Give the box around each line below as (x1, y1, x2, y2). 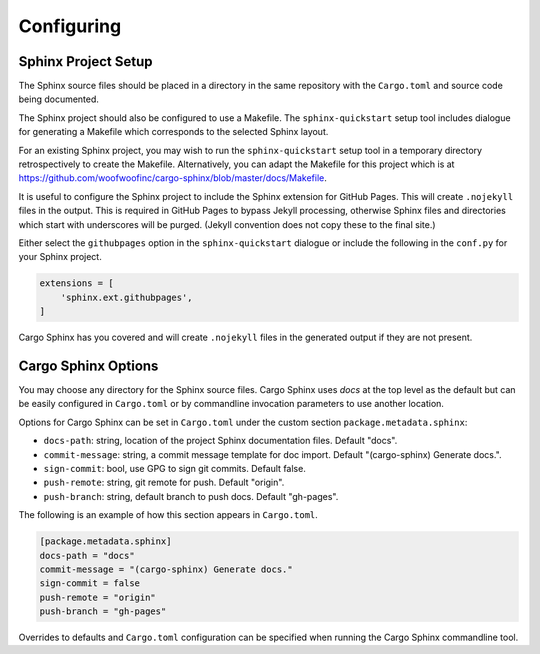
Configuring (18, 15, 122, 37)
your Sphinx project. (18, 251, 102, 263)
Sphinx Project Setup (18, 53, 153, 70)
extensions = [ (39, 278, 114, 289)
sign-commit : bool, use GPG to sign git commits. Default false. (43, 462, 307, 474)
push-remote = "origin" (39, 591, 157, 603)
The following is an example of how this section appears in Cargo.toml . (18, 509, 319, 521)
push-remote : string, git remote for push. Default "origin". (43, 476, 285, 489)
